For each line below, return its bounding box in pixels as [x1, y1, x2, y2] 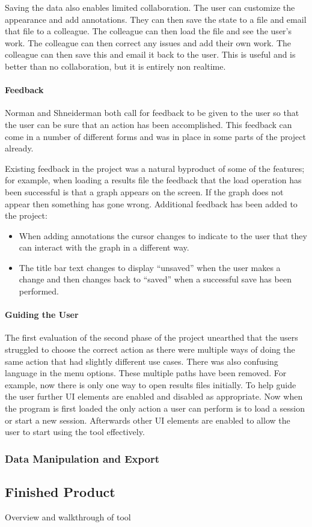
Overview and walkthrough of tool [5, 510, 131, 523]
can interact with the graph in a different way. [19, 241, 189, 254]
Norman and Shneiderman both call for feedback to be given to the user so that [5, 106, 299, 119]
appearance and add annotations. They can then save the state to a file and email [5, 13, 307, 25]
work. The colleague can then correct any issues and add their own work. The [5, 36, 291, 49]
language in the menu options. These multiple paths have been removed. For [5, 367, 287, 379]
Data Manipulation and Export [5, 451, 159, 466]
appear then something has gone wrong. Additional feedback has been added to [5, 197, 298, 210]
